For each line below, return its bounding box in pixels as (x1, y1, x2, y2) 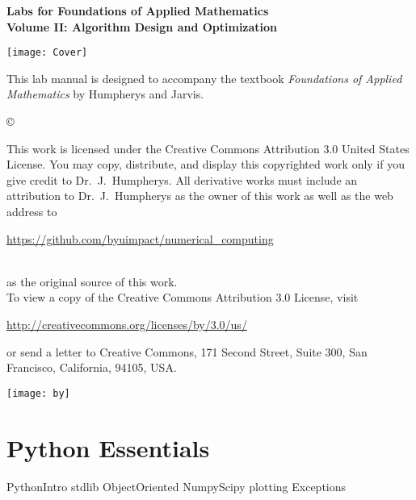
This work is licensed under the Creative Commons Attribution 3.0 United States (6, 140, 410, 156)
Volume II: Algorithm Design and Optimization (6, 18, 278, 35)
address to (6, 203, 57, 219)
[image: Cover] (6, 47, 88, 59)
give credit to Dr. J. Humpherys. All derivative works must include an (6, 171, 358, 188)
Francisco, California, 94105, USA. (6, 359, 177, 376)
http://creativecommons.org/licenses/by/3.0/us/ (6, 315, 247, 332)
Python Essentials (6, 431, 210, 464)
